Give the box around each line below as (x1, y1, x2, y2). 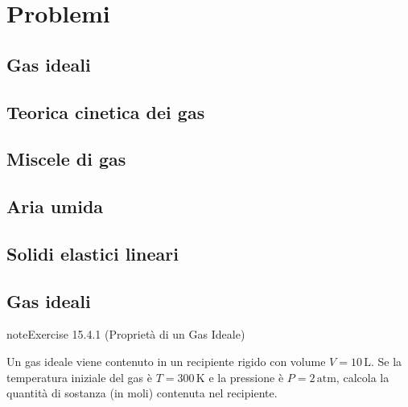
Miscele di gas (6, 146, 126, 171)
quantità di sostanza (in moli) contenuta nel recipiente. (6, 384, 278, 401)
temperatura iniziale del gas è (6, 368, 152, 385)
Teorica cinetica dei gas (6, 99, 205, 124)
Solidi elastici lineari (6, 240, 179, 265)
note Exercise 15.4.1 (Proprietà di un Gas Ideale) (6, 326, 245, 343)
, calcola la (336, 368, 389, 385)
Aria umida (6, 194, 104, 219)
